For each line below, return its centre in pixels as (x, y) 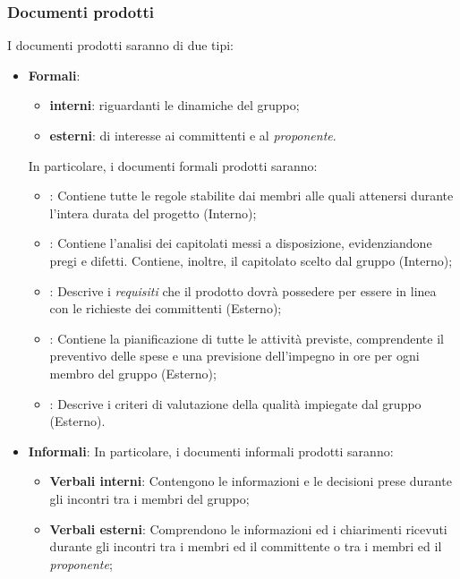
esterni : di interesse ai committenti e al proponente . (193, 135)
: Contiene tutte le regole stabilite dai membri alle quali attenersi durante (251, 196)
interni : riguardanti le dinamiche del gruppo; (175, 105)
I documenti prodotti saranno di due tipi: (120, 45)
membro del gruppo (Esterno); (133, 373)
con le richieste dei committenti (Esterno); (166, 308)
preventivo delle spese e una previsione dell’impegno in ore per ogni (234, 356)
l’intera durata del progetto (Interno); (153, 213)
